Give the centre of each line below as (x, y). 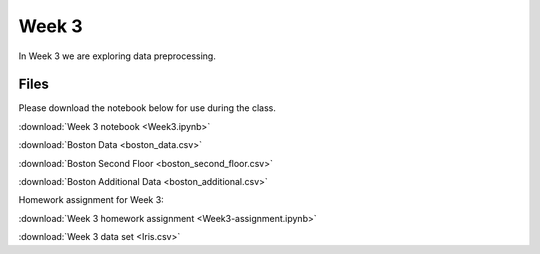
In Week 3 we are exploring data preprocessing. (117, 56)
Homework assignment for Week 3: (91, 200)
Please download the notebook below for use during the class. (147, 108)
